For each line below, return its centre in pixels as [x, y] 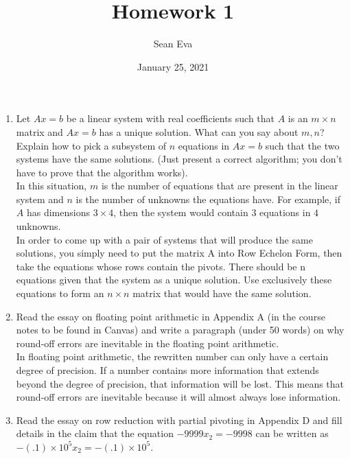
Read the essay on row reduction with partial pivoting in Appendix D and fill [179, 420]
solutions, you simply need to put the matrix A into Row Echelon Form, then [179, 253]
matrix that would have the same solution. [222, 293]
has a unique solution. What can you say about [199, 131]
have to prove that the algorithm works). [102, 172]
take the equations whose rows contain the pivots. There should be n [161, 266]
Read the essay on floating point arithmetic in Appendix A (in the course [171, 316]
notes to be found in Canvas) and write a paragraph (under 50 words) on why [180, 330]
